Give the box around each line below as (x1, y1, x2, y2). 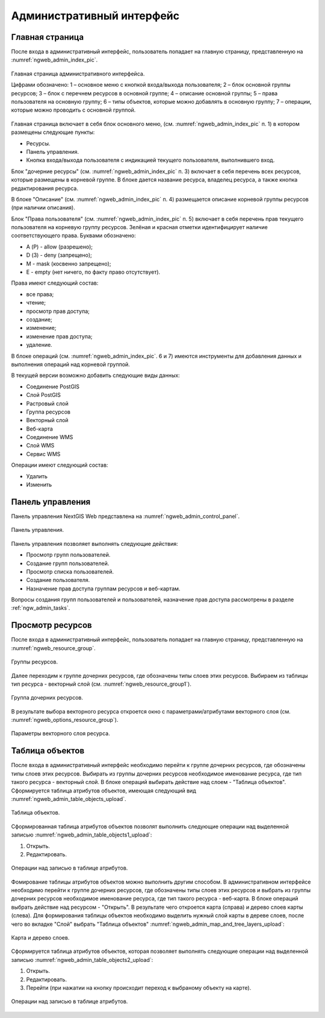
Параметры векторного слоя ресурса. (11, 730, 111, 737)
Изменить (26, 481, 52, 488)
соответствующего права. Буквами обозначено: (11, 232, 136, 239)
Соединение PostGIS (26, 383, 80, 390)
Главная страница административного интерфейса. (11, 70, 145, 77)
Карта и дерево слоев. (11, 934, 70, 941)
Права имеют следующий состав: (11, 279, 99, 286)
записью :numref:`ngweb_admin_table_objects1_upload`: (11, 831, 152, 838)
